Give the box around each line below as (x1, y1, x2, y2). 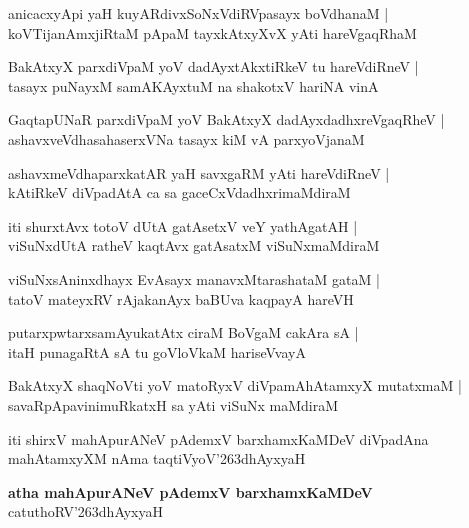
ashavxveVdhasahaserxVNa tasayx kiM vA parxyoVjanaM (8, 128, 365, 149)
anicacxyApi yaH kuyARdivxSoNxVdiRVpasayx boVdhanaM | (8, 3, 389, 23)
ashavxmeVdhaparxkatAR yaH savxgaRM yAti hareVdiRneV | (8, 162, 390, 183)
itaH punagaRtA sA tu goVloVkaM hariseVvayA (8, 341, 306, 362)
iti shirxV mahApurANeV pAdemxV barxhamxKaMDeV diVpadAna (8, 428, 429, 449)
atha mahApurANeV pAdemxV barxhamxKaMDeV (8, 481, 373, 502)
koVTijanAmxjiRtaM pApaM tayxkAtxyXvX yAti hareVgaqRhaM (8, 22, 417, 43)
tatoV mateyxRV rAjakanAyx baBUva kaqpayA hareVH (8, 288, 354, 309)
